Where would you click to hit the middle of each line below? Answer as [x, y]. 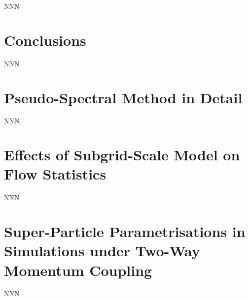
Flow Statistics [55, 174]
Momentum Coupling [78, 270]
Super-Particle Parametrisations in [125, 231]
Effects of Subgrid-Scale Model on [122, 155]
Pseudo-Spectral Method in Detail [123, 97]
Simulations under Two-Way [102, 251]
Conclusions [45, 40]
